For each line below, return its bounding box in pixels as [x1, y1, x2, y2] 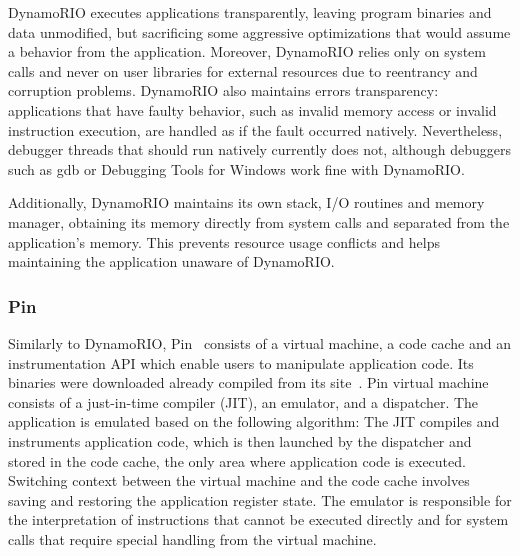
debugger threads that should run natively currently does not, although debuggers [8, 139, 512, 160]
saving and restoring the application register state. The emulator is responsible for [8, 489, 512, 510]
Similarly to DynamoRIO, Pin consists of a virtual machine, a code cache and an [8, 332, 511, 353]
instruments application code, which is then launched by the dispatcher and [8, 430, 472, 451]
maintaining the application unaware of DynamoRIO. [8, 251, 335, 272]
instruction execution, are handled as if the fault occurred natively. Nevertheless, [8, 119, 503, 140]
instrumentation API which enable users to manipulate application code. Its [8, 352, 474, 373]
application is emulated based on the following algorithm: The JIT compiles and [8, 411, 500, 432]
